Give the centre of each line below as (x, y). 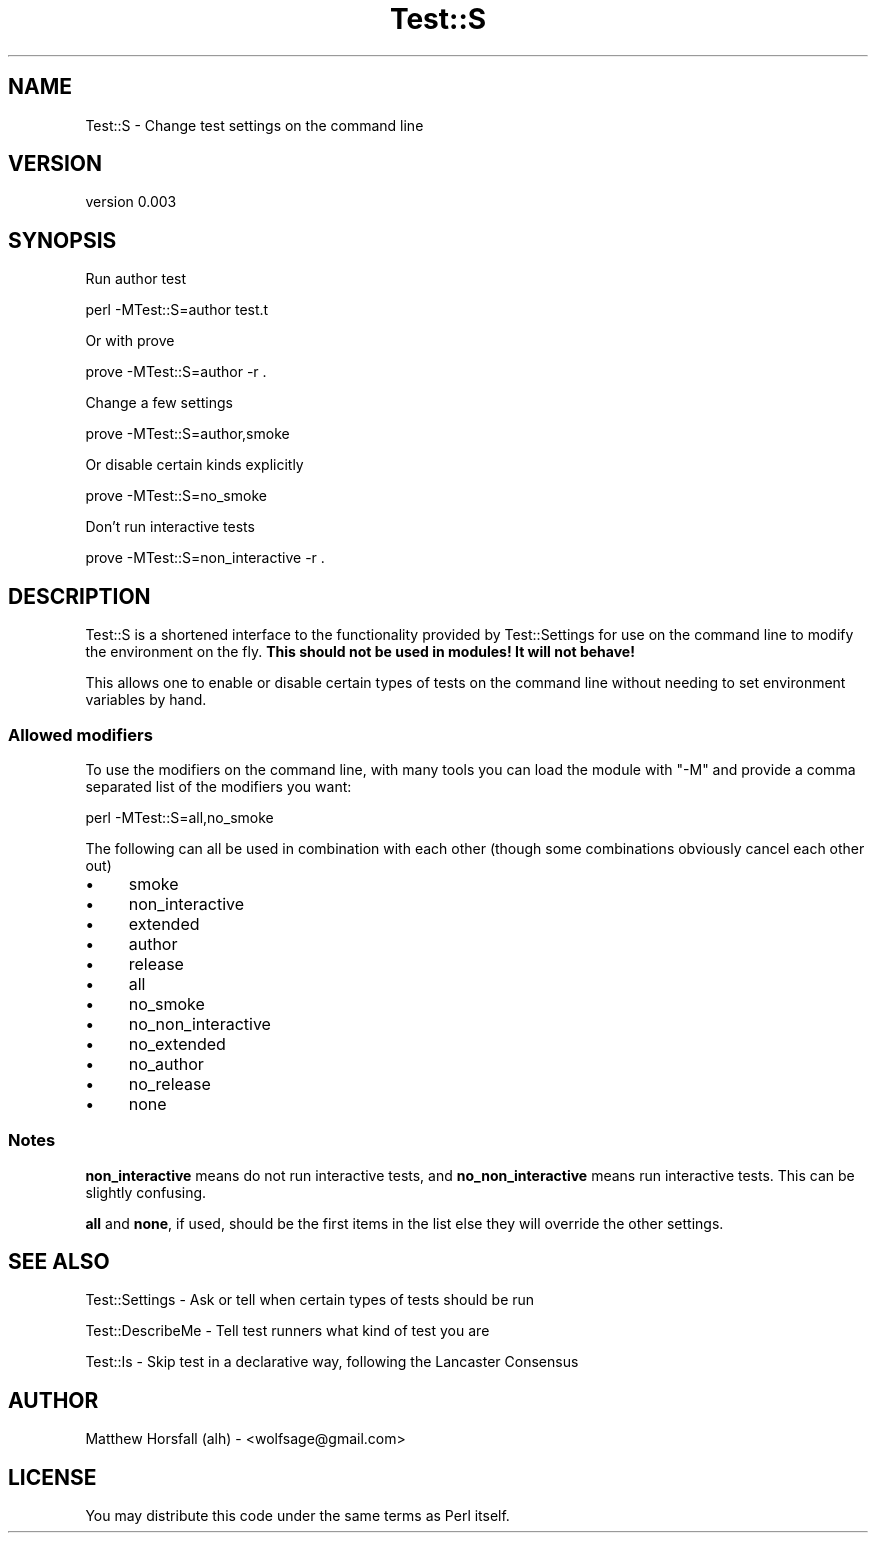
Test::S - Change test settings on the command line (254, 125)
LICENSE (52, 1477)
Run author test (136, 279)
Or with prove (130, 341)
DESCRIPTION (79, 596)
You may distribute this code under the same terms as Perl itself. (297, 1516)
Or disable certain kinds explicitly (194, 465)
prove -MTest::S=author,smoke (187, 434)
